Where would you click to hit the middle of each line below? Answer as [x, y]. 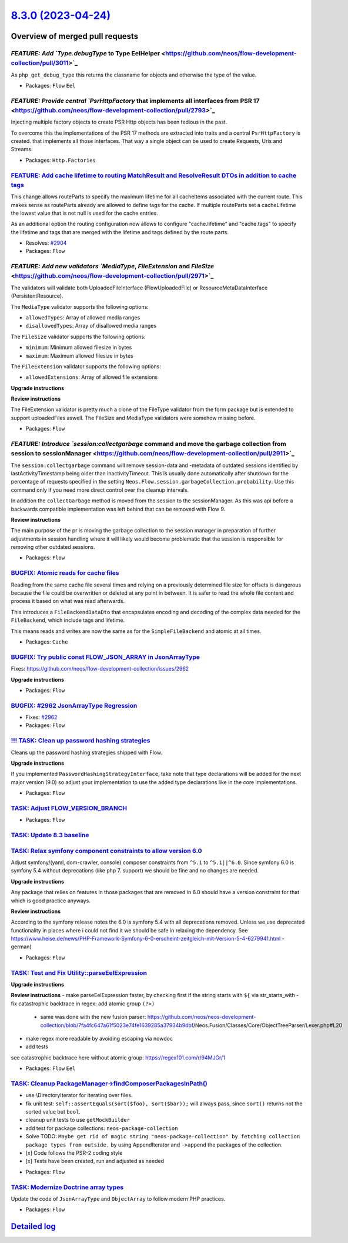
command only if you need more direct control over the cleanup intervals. [100, 490]
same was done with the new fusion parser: [93, 1017]
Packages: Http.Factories [61, 160]
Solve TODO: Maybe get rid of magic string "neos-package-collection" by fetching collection [163, 1137]
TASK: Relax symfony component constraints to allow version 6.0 [106, 851]
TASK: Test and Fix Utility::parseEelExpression [79, 972]
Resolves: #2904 [46, 243]
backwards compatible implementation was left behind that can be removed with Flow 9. [118, 509]
